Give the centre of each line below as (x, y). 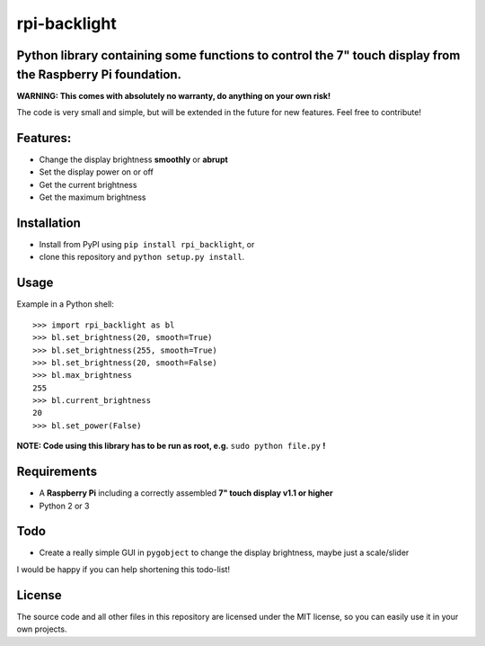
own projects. (42, 629)
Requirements (57, 472)
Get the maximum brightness (93, 197)
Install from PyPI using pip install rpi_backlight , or (147, 245)
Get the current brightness (88, 184)
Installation (48, 223)
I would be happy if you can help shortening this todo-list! (123, 569)
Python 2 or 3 (64, 506)
